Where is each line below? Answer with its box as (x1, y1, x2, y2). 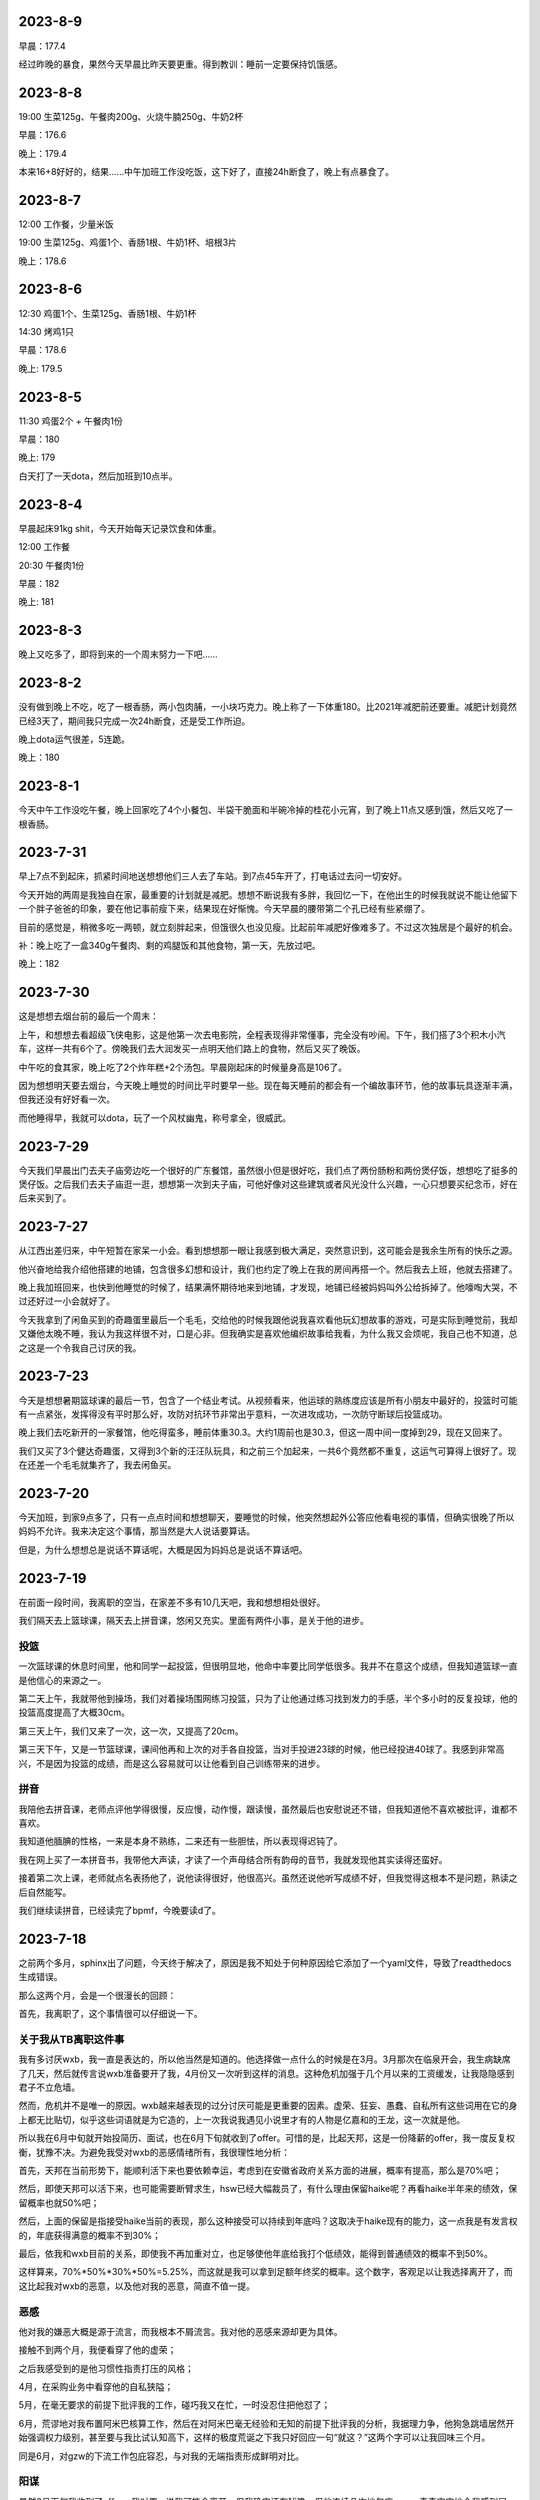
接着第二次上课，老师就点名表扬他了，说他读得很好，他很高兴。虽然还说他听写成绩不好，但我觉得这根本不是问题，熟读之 (18, 1872, 518, 1884)
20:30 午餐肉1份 (18, 559, 85, 571)
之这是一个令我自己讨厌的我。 (18, 1341, 142, 1354)
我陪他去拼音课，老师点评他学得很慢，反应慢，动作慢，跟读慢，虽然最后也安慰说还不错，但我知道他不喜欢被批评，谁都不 (18, 1803, 518, 1815)
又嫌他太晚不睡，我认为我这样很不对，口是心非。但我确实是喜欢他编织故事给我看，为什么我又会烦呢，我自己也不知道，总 (18, 1328, 518, 1340)
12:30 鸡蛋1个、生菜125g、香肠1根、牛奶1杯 (18, 307, 197, 319)
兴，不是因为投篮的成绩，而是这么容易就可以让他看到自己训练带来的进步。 (18, 1757, 325, 1769)
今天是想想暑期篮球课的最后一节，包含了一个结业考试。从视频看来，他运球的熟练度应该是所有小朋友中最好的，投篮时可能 (18, 1394, 518, 1406)
